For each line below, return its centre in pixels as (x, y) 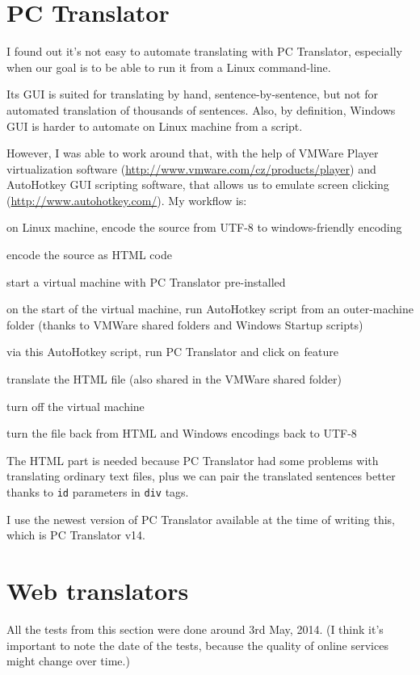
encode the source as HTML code (89, 255)
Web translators (98, 591)
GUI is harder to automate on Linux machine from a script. (155, 126)
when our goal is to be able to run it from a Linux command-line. (169, 67)
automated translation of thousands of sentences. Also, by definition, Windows (201, 109)
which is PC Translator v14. (76, 535)
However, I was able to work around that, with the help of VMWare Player (193, 153)
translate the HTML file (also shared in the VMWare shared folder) (174, 379)
